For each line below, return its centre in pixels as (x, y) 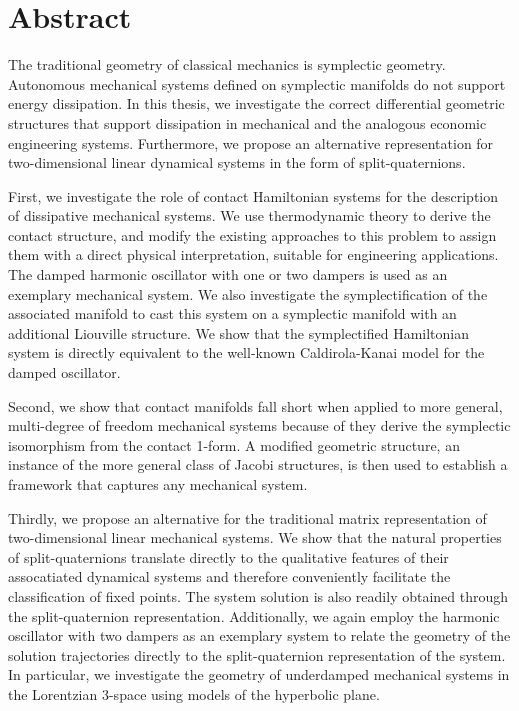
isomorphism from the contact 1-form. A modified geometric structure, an (234, 444)
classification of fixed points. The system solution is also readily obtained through (258, 595)
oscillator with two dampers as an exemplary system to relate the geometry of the (259, 635)
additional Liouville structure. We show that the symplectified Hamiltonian (238, 332)
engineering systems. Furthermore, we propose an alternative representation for (251, 142)
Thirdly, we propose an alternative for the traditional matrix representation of (247, 517)
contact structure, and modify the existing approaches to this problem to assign (252, 234)
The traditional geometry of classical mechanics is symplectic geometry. (227, 64)
